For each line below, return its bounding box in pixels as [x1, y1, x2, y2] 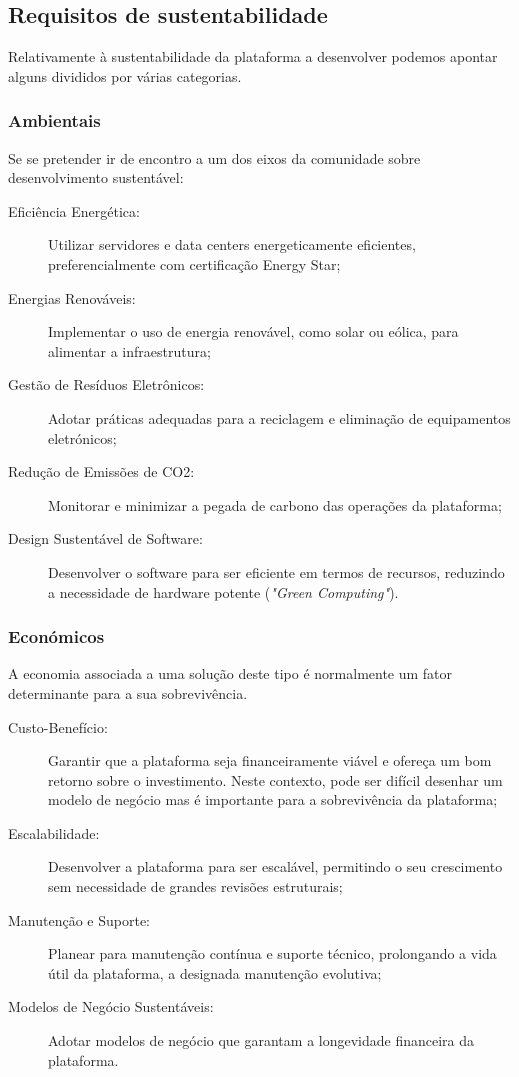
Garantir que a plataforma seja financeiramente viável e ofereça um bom [48, 750, 492, 771]
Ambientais [8, 108, 101, 133]
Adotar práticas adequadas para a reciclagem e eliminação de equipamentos [48, 407, 511, 428]
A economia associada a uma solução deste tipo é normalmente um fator [8, 663, 453, 684]
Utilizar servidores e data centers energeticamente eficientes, [48, 234, 416, 255]
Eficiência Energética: [8, 200, 140, 221]
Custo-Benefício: [8, 716, 108, 737]
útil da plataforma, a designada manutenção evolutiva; [48, 962, 382, 983]
